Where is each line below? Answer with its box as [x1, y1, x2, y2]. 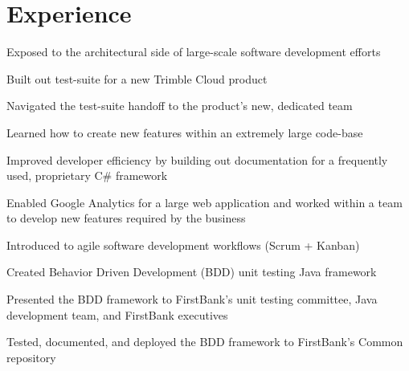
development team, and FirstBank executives [6, 306, 228, 323]
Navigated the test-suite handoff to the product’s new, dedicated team [6, 97, 353, 114]
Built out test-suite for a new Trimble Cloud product [6, 70, 268, 87]
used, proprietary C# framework [6, 167, 168, 184]
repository [6, 349, 56, 365]
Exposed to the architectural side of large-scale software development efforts [6, 43, 381, 60]
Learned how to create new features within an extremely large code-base [6, 124, 363, 141]
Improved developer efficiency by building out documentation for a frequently [6, 151, 388, 168]
